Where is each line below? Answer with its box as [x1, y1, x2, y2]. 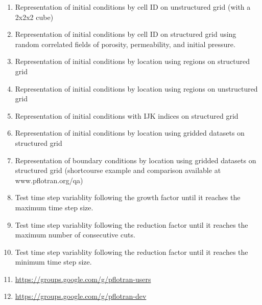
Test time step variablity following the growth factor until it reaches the [15, 192, 241, 203]
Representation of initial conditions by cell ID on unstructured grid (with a [15, 2, 251, 12]
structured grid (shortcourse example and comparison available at [15, 165, 221, 176]
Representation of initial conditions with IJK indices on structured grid [15, 110, 239, 121]
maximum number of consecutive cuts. [15, 229, 135, 240]
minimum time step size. [15, 256, 92, 267]
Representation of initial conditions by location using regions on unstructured [15, 83, 258, 94]
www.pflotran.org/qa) [15, 175, 83, 185]
